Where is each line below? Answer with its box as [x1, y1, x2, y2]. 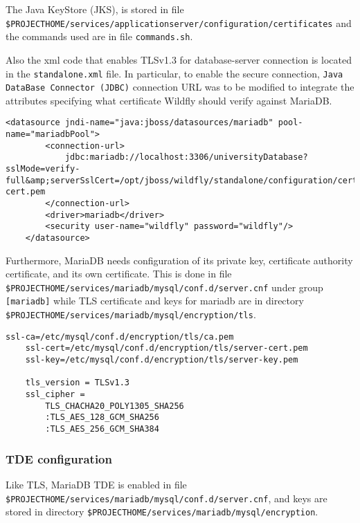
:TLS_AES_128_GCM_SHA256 [45, 412, 159, 423]
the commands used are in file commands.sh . [6, 29, 193, 44]
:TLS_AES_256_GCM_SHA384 [45, 424, 159, 434]
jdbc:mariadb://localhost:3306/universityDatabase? [64, 152, 308, 163]
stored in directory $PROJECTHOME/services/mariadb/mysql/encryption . [6, 504, 318, 519]
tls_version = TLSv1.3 [25, 378, 129, 388]
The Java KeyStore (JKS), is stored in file [6, 2, 184, 16]
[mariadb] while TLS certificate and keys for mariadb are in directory [6, 293, 304, 308]
